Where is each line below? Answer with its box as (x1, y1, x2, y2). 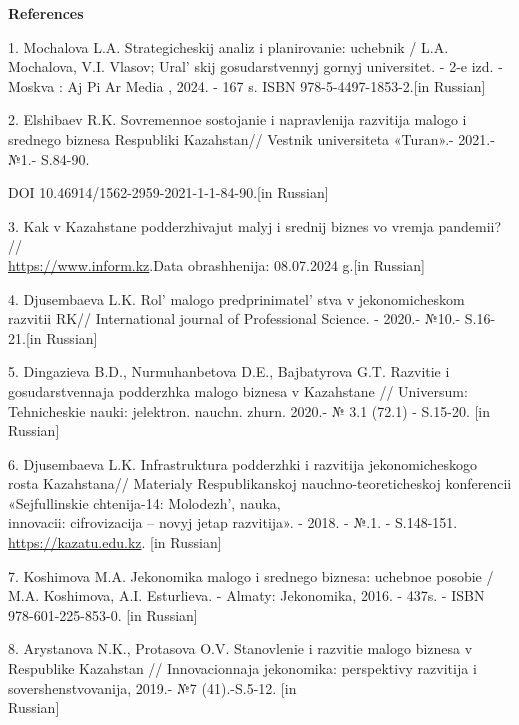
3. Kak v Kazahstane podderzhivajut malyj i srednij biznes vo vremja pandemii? (8, 215, 502, 236)
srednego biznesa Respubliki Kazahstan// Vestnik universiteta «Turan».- (8, 128, 454, 149)
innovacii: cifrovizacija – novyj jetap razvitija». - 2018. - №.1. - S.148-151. (8, 512, 458, 533)
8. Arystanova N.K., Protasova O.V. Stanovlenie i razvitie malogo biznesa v (8, 638, 473, 659)
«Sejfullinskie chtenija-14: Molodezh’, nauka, (8, 492, 281, 513)
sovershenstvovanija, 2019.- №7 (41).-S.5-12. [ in (8, 677, 297, 698)
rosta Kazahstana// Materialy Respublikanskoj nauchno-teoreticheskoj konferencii (8, 473, 512, 494)
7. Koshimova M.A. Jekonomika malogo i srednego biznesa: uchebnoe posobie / (8, 565, 494, 586)
